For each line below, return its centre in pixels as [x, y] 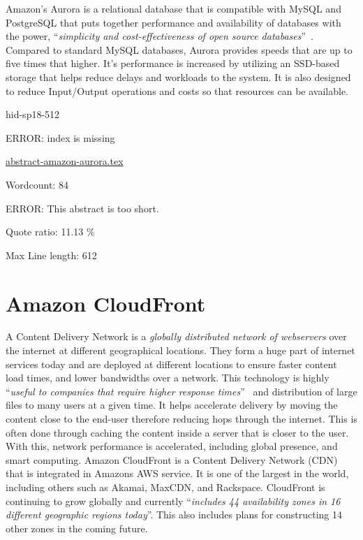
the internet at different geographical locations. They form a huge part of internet [180, 350]
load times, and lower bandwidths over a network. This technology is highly [168, 378]
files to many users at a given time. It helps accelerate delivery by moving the [172, 405]
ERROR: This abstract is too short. [82, 208]
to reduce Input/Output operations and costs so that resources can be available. [177, 90]
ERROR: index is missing [60, 137]
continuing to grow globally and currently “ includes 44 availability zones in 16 [173, 501]
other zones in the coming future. [77, 528]
